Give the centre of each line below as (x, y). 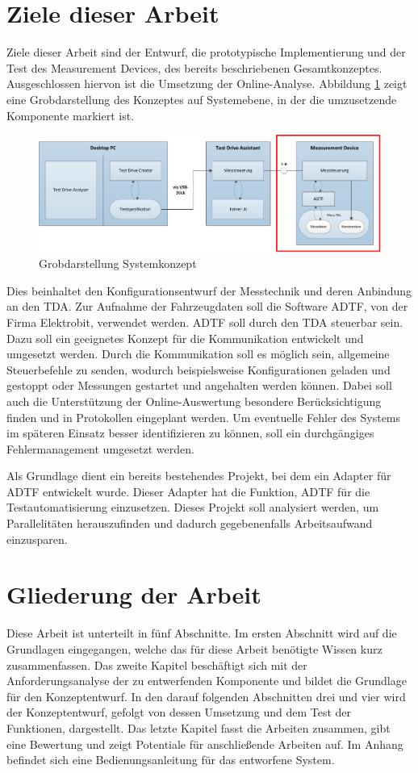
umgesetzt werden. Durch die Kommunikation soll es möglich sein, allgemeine (198, 354)
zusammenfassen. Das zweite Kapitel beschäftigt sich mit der (157, 664)
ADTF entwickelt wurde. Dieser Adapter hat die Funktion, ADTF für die (188, 491)
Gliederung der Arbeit (134, 594)
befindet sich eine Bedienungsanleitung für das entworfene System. (171, 760)
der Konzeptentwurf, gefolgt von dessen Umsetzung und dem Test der (179, 712)
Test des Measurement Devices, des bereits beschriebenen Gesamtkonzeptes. (194, 67)
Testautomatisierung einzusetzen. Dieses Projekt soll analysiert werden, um (193, 507)
